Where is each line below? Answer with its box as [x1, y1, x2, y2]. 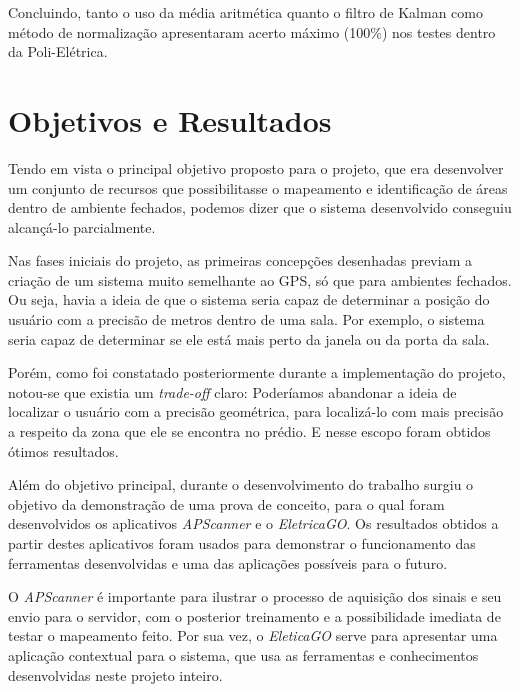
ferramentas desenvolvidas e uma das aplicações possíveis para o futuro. [8, 552, 448, 573]
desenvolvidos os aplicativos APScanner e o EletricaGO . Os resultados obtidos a [8, 513, 499, 534]
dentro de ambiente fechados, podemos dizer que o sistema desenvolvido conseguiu [8, 197, 512, 218]
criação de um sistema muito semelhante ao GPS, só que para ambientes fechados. [8, 269, 512, 290]
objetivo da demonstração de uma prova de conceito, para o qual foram [8, 493, 445, 514]
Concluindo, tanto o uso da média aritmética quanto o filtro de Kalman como [8, 2, 483, 22]
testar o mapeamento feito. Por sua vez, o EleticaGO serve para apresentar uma [8, 625, 498, 646]
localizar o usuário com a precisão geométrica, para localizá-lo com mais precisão [8, 401, 504, 422]
